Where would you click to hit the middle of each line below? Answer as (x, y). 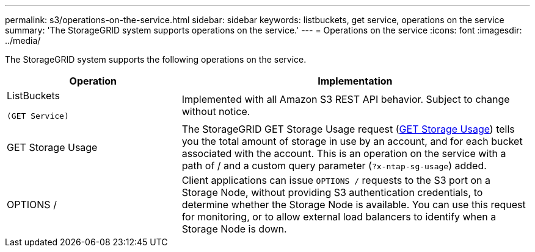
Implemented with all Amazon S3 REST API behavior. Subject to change (346, 99)
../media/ (23, 40)
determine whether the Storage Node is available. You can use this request (354, 205)
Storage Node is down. (234, 229)
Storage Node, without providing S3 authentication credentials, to (332, 192)
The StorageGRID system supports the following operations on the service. (156, 59)
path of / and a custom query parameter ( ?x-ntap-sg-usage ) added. (334, 166)
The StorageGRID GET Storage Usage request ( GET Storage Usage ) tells (348, 129)
